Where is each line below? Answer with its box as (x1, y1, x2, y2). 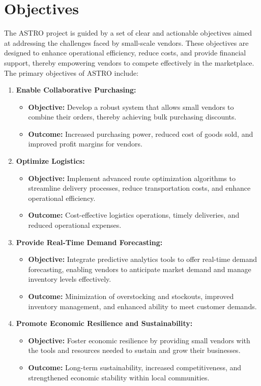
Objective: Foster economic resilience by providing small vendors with (28, 335, 250, 345)
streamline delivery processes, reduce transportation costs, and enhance (28, 183, 251, 193)
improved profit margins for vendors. (28, 138, 142, 149)
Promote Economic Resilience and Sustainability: (16, 318, 193, 329)
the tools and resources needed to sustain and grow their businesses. (28, 345, 241, 355)
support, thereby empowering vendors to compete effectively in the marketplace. (4, 57, 254, 68)
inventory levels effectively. (28, 274, 111, 284)
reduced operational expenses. (28, 220, 122, 230)
